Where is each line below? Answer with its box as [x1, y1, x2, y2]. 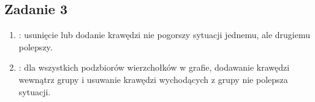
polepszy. [18, 40, 53, 53]
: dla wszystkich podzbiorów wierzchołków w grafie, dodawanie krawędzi [18, 61, 290, 74]
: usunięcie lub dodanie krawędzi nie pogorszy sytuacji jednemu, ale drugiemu [18, 28, 310, 41]
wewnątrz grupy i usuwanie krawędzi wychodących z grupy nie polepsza [18, 73, 288, 85]
